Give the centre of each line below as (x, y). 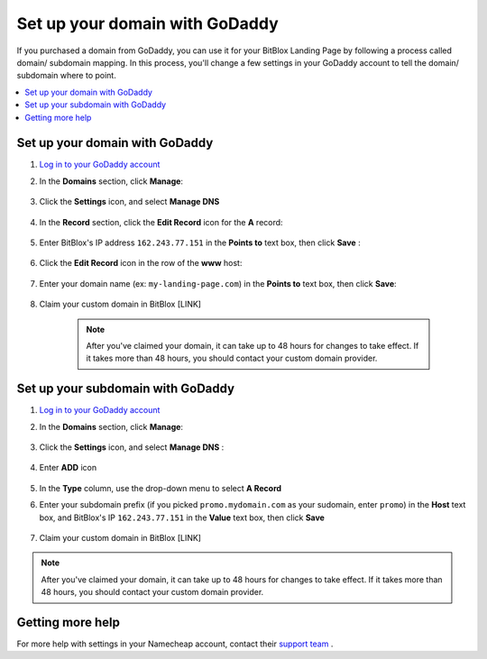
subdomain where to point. (66, 76)
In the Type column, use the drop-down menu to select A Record (161, 488)
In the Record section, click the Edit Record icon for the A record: (161, 222)
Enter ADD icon (68, 468)
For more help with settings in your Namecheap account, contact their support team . (175, 644)
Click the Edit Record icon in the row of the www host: (141, 263)
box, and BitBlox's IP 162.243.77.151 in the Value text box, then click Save (182, 517)
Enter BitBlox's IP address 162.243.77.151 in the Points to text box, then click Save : (200, 243)
